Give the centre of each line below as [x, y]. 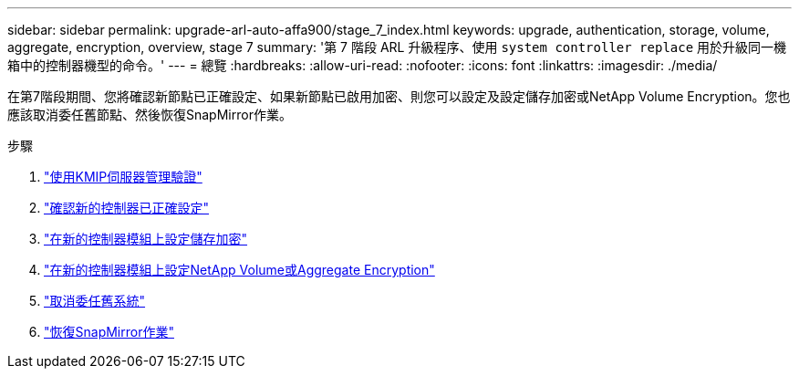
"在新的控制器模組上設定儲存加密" [146, 239]
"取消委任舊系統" [95, 301]
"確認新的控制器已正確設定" [127, 208]
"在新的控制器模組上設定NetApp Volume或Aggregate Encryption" [239, 270]
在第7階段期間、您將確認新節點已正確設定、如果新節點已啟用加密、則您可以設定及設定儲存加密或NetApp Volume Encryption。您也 [399, 96]
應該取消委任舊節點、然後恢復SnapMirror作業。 [150, 115]
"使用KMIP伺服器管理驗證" [123, 177]
